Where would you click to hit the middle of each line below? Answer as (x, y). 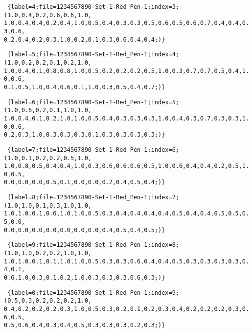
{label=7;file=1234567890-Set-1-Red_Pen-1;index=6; (93, 150)
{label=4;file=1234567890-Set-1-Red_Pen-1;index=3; (93, 7)
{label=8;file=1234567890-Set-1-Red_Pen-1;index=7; (93, 198)
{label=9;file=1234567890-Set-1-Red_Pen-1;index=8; (93, 245)
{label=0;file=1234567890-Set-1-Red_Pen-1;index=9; (93, 293)
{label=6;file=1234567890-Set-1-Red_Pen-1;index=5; (93, 102)
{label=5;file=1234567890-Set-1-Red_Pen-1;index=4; (93, 55)
